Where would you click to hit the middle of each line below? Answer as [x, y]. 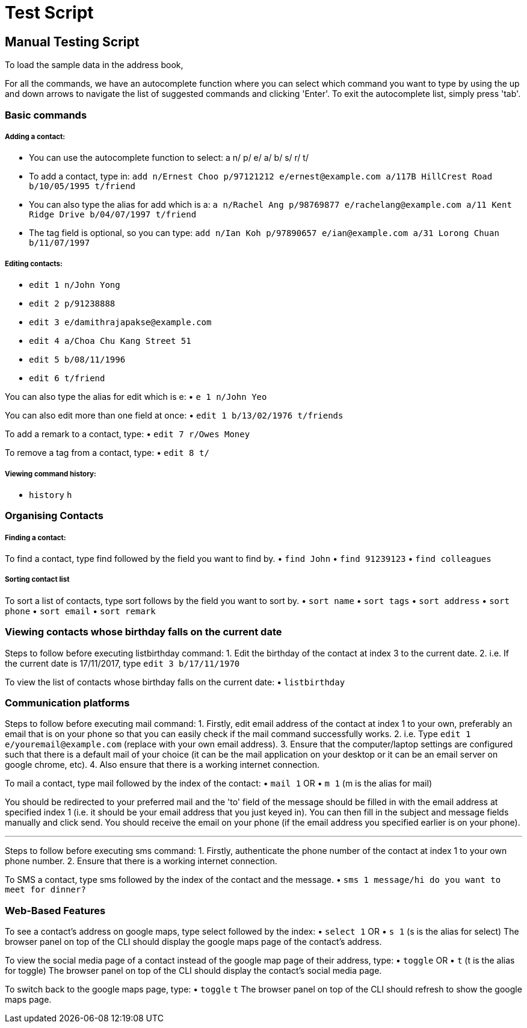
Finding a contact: [35, 537]
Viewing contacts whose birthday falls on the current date [143, 632]
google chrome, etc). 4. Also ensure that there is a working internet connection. [162, 765]
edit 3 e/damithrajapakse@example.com [120, 322]
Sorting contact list [37, 580]
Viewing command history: [51, 474]
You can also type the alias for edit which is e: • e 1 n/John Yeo [136, 397]
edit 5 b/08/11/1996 [77, 360]
